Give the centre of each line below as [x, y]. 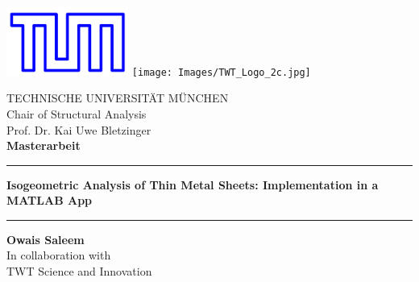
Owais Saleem [46, 239]
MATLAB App [50, 200]
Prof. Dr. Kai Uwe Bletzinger [79, 129]
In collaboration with [59, 255]
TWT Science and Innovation [79, 271]
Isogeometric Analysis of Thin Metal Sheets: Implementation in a [193, 184]
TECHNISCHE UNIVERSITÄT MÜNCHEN [118, 98]
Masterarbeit [44, 145]
